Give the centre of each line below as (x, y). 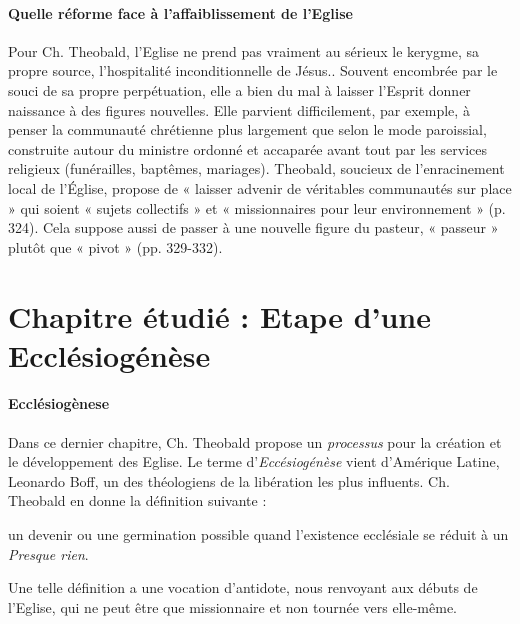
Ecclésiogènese (59, 403)
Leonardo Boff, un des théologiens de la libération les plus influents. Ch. (229, 480)
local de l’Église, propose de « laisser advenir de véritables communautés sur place (260, 187)
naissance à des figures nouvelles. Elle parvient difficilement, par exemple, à (239, 109)
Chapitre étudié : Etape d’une (219, 315)
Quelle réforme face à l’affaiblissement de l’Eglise (180, 12)
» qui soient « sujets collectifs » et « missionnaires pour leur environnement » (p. (257, 207)
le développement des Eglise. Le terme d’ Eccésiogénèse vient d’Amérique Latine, (254, 461)
